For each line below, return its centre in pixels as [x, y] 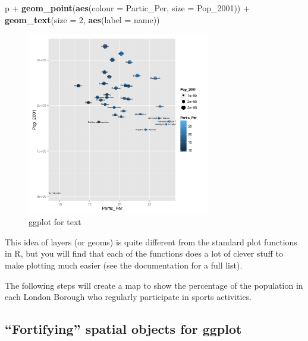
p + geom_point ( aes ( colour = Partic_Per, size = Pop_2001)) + [127, 8]
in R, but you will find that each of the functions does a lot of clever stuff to [144, 253]
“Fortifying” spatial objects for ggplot [123, 329]
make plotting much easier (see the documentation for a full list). [124, 265]
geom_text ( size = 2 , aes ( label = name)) [82, 19]
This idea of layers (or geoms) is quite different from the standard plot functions [151, 241]
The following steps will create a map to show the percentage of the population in [154, 285]
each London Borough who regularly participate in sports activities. [128, 297]
